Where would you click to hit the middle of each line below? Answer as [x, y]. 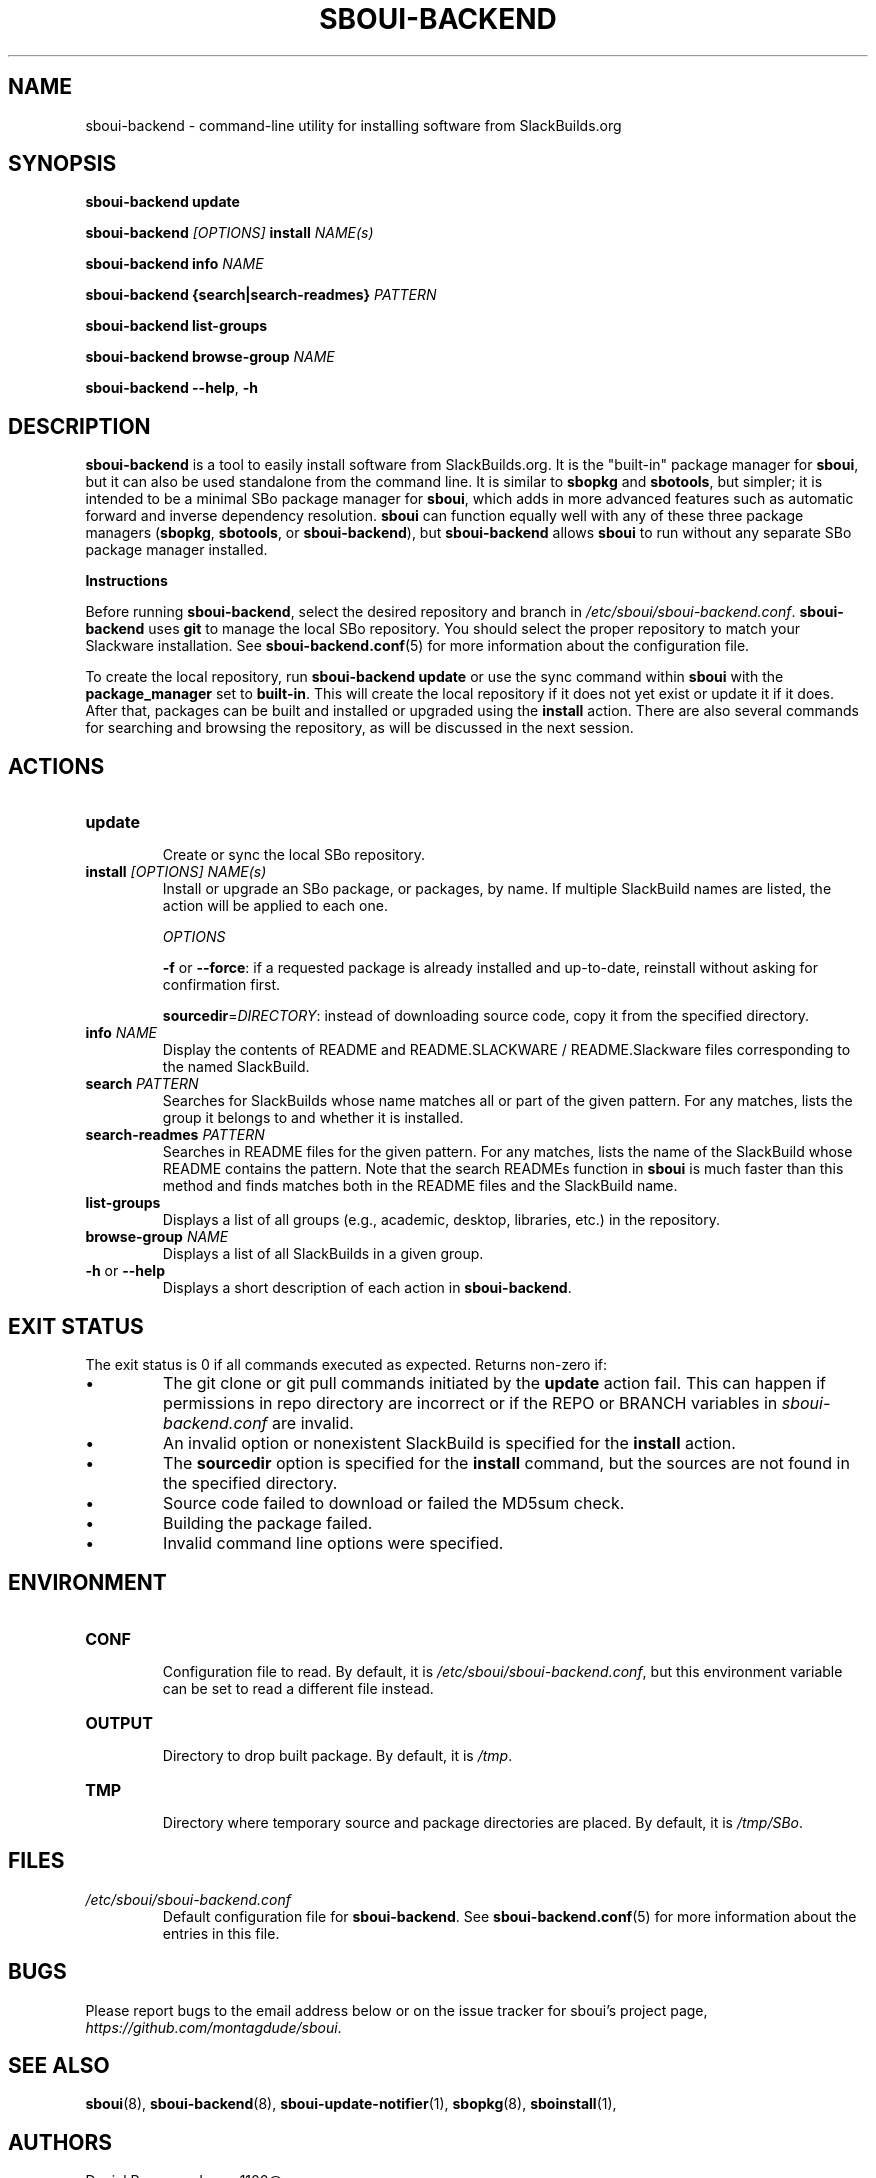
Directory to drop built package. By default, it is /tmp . [337, 1755]
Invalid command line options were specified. [333, 1542]
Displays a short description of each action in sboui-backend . [367, 1288]
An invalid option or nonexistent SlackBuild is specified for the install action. [449, 1442]
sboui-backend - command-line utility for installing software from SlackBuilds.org [353, 125]
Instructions [126, 581]
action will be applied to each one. [275, 906]
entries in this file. [221, 1933]
